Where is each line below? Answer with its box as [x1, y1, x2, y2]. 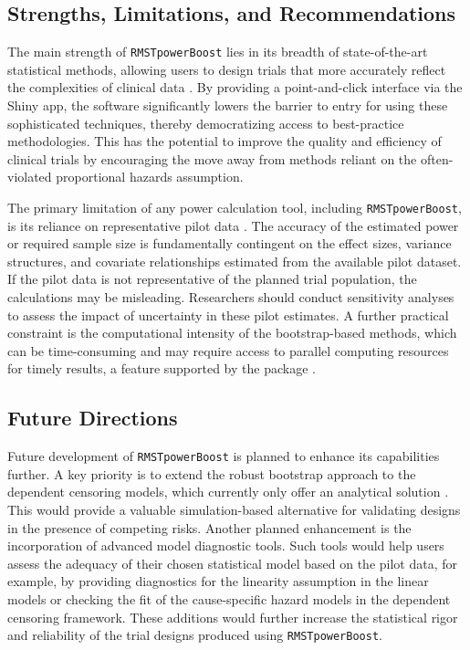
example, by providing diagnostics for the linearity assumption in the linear [7, 571, 429, 591]
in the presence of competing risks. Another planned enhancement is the [7, 518, 412, 537]
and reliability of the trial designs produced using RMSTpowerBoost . [7, 625, 382, 645]
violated [7, 167, 52, 186]
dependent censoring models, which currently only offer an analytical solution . [7, 482, 449, 501]
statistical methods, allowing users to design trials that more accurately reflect [7, 59, 446, 79]
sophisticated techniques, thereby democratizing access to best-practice [7, 113, 404, 132]
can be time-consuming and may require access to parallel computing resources [7, 341, 449, 360]
